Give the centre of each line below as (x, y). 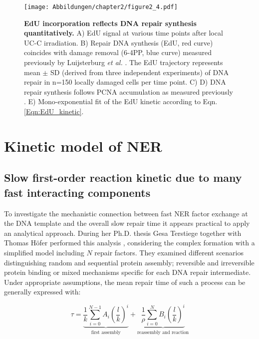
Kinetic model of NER (83, 145)
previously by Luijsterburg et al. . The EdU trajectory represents (124, 62)
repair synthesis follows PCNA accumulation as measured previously (129, 91)
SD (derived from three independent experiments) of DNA (139, 72)
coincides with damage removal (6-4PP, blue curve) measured (118, 52)
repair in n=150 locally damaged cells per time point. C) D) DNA (125, 82)
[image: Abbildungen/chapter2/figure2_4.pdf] (101, 7)
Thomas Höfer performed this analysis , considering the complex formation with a (129, 243)
